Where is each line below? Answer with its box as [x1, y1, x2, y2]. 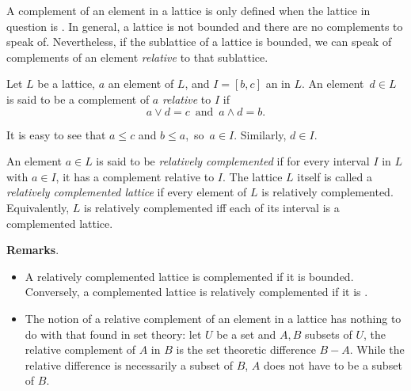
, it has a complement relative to [55, 168, 215, 184]
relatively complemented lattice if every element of [6, 184, 247, 200]
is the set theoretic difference [176, 341, 316, 358]
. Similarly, [234, 126, 287, 142]
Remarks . [6, 241, 59, 258]
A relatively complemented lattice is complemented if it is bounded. [25, 268, 354, 284]
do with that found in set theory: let [25, 325, 202, 342]
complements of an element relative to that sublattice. [6, 48, 268, 65]
